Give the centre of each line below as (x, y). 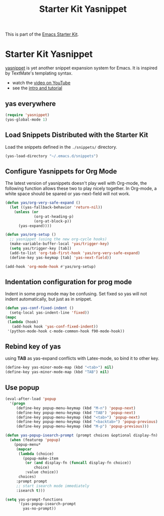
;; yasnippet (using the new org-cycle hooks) (58, 239)
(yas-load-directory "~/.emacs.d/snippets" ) (52, 156)
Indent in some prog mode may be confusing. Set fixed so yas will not (76, 294)
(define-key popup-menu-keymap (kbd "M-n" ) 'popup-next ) (76, 408)
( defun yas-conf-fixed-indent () (40, 308)
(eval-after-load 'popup (31, 399)
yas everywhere (30, 104)
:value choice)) (41, 472)
